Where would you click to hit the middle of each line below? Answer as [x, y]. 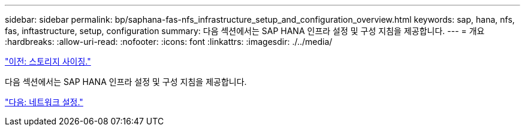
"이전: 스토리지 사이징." [48, 61]
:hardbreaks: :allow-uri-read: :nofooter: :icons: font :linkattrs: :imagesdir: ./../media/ [169, 42]
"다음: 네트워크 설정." [44, 102]
